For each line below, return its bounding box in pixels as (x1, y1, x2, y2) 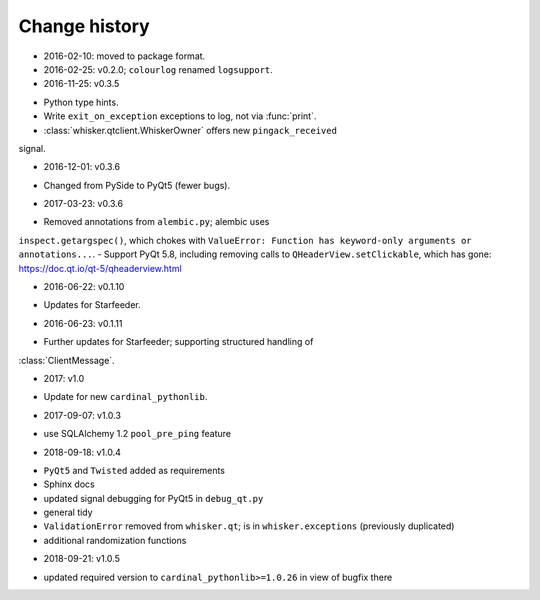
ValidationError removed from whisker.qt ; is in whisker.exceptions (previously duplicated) (43, 520, 455, 532)
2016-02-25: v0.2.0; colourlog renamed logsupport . (43, 63, 274, 75)
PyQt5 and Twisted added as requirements (43, 464, 225, 476)
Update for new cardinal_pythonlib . (43, 391, 208, 403)
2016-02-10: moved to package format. (43, 50, 206, 62)
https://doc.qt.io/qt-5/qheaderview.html (18, 262, 182, 274)
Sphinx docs (43, 478, 95, 490)
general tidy (43, 506, 94, 519)
